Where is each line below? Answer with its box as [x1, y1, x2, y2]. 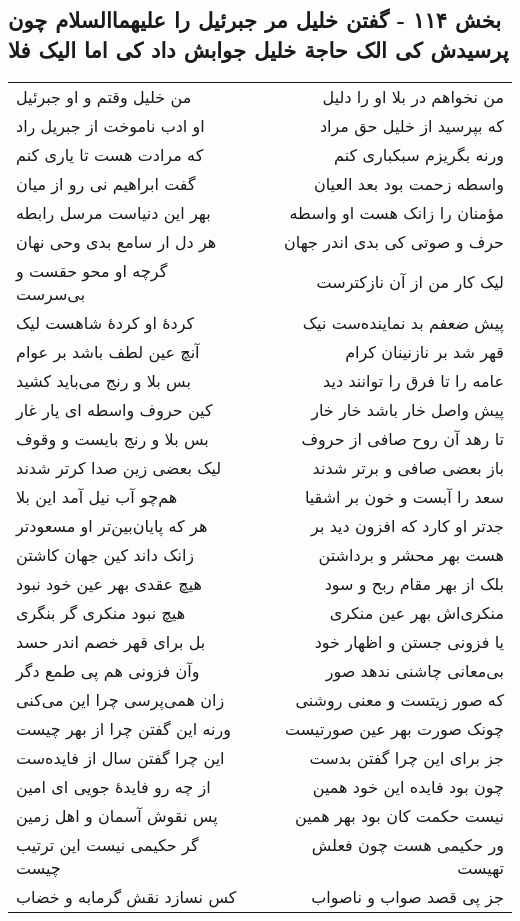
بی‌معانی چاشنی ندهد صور [325, 658, 504, 682]
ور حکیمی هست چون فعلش [311, 832, 504, 856]
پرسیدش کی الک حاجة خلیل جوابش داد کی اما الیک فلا [8, 33, 509, 64]
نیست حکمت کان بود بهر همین [294, 803, 504, 827]
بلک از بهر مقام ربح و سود [324, 571, 504, 595]
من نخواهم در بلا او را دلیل [322, 84, 504, 108]
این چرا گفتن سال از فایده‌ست [16, 745, 225, 769]
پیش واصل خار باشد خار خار [311, 397, 504, 421]
